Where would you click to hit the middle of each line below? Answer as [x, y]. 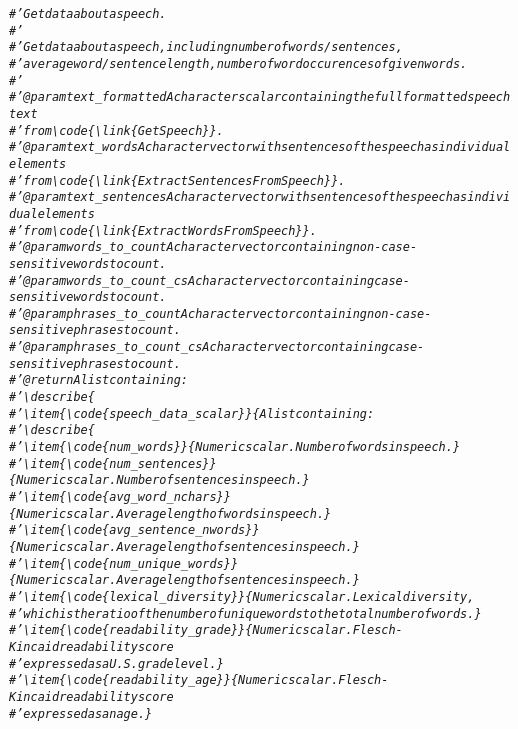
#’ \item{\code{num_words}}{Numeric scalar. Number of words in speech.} [235, 447]
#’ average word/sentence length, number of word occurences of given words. [238, 63]
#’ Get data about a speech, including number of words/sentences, [206, 47]
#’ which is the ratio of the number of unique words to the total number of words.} [245, 613]
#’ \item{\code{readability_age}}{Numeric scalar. [174, 680]
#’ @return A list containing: [99, 380]
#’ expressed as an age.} [81, 713]
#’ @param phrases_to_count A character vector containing [188, 313]
